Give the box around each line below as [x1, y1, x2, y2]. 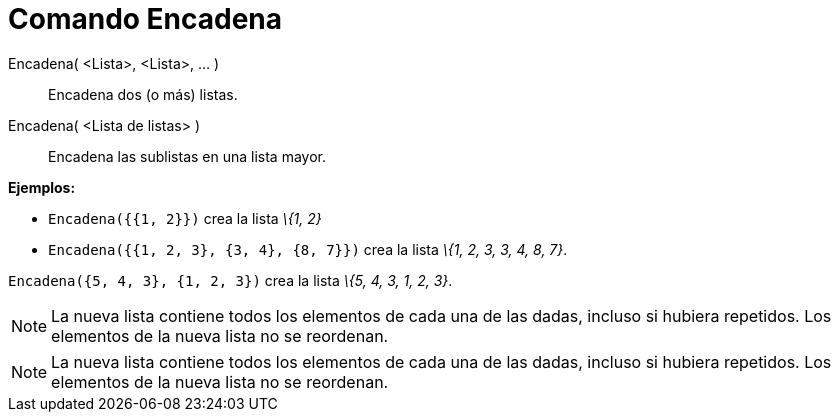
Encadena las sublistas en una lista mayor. [48, 147, 326, 165]
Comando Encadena [8, 2, 283, 36]
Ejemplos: [8, 178, 76, 196]
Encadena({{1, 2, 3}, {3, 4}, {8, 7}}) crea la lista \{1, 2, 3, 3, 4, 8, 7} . [48, 240, 568, 258]
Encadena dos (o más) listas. [48, 85, 238, 103]
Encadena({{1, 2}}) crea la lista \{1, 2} [48, 209, 322, 227]
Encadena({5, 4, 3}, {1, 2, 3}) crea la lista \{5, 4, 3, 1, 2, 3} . [8, 271, 453, 289]
